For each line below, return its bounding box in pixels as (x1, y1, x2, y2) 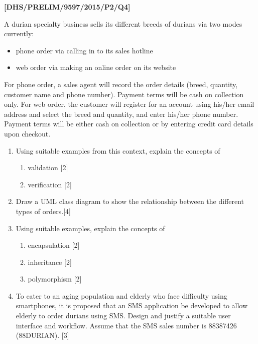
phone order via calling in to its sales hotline (16, 45, 153, 55)
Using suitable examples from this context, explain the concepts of (16, 145, 220, 156)
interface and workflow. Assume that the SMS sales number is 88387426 (16, 320, 237, 330)
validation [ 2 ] (28, 162, 68, 173)
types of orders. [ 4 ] (16, 205, 71, 216)
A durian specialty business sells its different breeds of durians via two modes (4, 18, 242, 29)
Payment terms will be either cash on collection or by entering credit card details (4, 118, 253, 129)
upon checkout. (4, 128, 51, 139)
